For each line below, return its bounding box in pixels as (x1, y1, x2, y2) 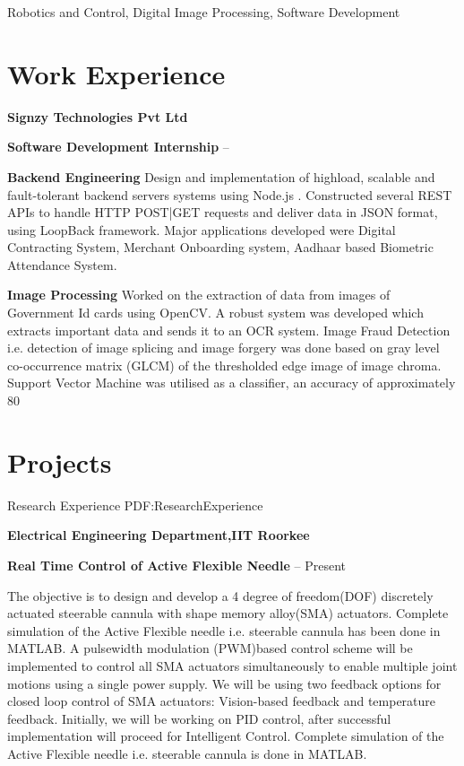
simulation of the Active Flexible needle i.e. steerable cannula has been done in (7, 621, 441, 640)
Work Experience (7, 55, 226, 91)
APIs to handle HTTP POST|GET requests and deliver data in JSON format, (7, 203, 438, 222)
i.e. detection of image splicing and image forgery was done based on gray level (7, 338, 440, 357)
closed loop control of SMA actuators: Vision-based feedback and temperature (7, 692, 436, 710)
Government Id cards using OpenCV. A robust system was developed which (7, 303, 424, 322)
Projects (7, 443, 112, 480)
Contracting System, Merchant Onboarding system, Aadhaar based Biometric (7, 238, 434, 257)
